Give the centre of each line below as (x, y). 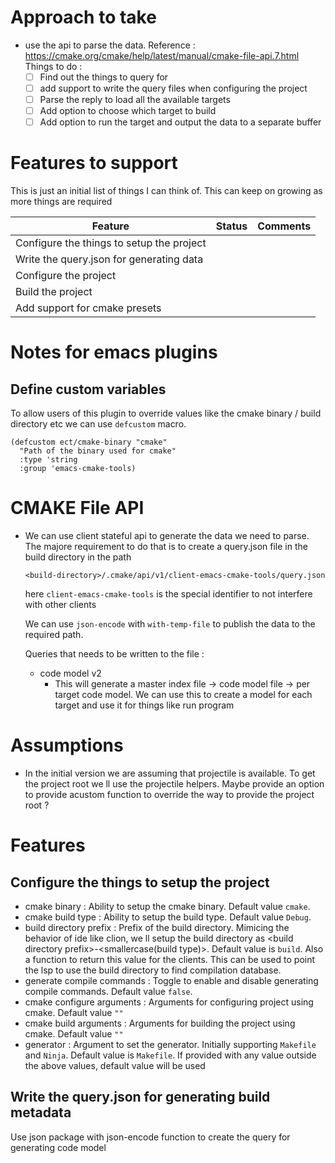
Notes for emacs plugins (114, 352)
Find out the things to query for (104, 77)
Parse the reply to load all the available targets (135, 100)
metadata (41, 1112)
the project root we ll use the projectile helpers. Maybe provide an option (174, 784)
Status (231, 226)
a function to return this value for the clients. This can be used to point (170, 960)
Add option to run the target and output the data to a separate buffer (180, 122)
